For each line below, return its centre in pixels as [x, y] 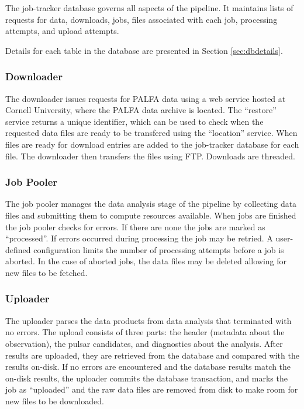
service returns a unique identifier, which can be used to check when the [134, 121]
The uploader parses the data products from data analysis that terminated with [148, 320]
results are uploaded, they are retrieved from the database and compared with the [152, 355]
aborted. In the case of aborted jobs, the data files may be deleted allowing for [146, 261]
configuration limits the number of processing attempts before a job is [159, 249]
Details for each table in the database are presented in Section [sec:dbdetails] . [144, 50]
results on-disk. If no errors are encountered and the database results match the [148, 367]
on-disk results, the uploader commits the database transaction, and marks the [146, 378]
